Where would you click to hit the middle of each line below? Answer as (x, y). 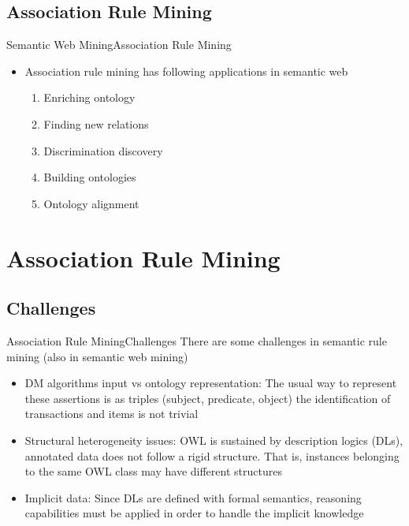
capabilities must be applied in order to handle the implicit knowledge (194, 513)
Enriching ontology (89, 97)
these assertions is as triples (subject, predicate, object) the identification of (208, 398)
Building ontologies (90, 177)
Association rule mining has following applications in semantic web (186, 71)
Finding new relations (96, 123)
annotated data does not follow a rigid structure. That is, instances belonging (212, 455)
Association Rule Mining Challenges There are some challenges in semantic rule (197, 340)
